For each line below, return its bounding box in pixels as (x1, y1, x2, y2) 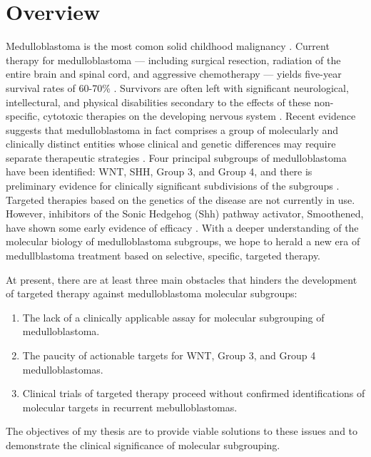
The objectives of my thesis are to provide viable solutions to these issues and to (6, 423, 358, 438)
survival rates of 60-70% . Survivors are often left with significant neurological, (6, 80, 349, 95)
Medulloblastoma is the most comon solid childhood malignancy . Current (6, 38, 330, 53)
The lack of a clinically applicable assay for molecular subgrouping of (22, 309, 325, 324)
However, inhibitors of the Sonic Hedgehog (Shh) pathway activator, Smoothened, (6, 206, 364, 221)
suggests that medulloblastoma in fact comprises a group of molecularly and (6, 122, 339, 137)
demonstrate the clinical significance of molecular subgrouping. (6, 437, 280, 452)
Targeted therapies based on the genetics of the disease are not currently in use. (6, 192, 355, 207)
